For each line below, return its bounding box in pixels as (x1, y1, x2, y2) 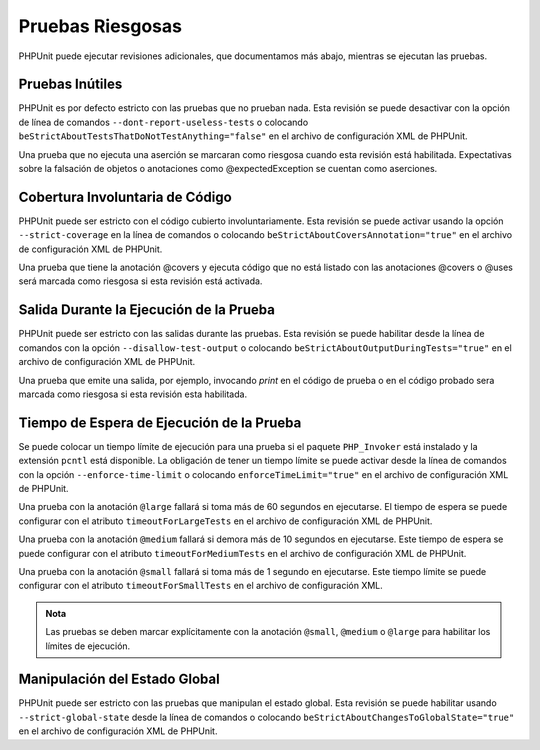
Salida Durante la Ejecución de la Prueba (18, 301, 275, 319)
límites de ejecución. (45, 640, 131, 652)
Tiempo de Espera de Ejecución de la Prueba (18, 414, 302, 431)
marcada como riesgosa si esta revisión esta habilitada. (18, 388, 248, 400)
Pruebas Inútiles (18, 76, 123, 93)
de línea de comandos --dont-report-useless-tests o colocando (18, 116, 309, 128)
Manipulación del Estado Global (18, 671, 220, 688)
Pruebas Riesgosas (18, 15, 182, 37)
